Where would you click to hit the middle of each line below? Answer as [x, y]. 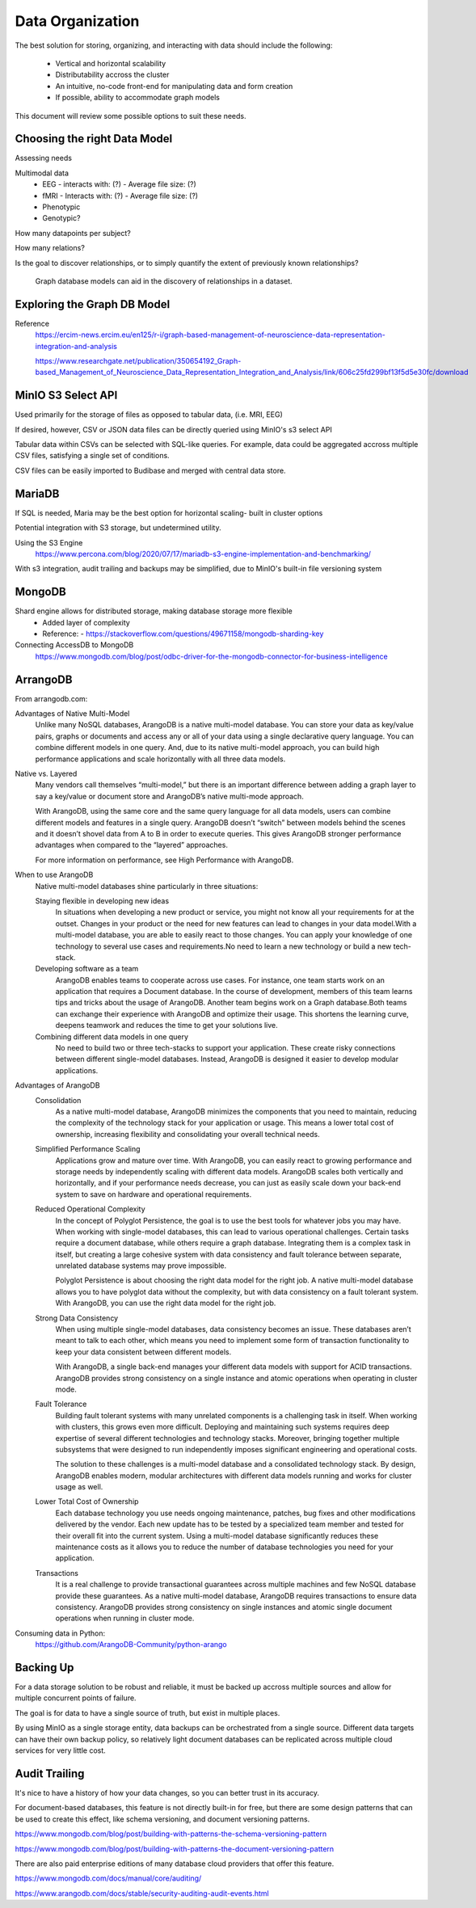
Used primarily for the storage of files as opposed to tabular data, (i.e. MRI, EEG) [149, 415]
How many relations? [50, 248]
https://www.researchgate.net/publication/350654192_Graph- [138, 361]
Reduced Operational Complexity [90, 1209]
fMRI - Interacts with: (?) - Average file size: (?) [120, 196]
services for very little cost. [61, 1750]
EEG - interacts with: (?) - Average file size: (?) [120, 184]
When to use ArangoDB [54, 875]
